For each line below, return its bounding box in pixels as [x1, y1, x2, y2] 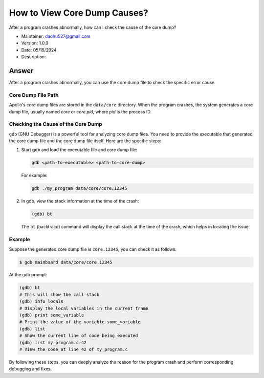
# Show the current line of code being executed [19, 333, 138, 338]
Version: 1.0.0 [21, 40, 49, 46]
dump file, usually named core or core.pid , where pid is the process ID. [9, 109, 152, 114]
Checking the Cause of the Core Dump [9, 121, 102, 128]
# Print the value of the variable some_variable [19, 319, 141, 325]
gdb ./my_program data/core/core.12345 [31, 186, 127, 191]
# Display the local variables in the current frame [19, 306, 149, 311]
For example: [21, 173, 48, 178]
